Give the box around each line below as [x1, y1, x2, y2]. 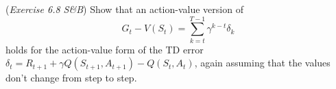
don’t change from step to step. [5, 71, 137, 85]
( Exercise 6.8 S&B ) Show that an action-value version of [5, 2, 243, 16]
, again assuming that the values [194, 55, 331, 70]
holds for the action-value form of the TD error [5, 42, 204, 56]
